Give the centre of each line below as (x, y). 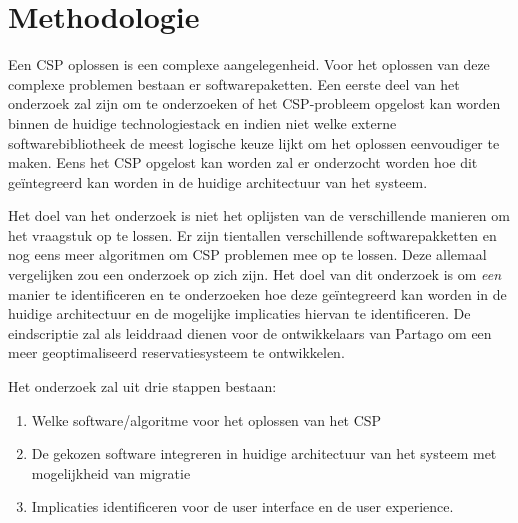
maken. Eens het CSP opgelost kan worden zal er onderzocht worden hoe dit (243, 162)
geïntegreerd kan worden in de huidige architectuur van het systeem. (218, 181)
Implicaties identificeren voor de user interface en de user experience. (242, 506)
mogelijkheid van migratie (111, 472)
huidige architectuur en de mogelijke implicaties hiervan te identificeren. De (239, 313)
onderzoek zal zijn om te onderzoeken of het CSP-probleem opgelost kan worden (254, 103)
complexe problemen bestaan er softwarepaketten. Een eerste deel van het (234, 83)
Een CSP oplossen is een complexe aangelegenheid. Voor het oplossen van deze (249, 64)
